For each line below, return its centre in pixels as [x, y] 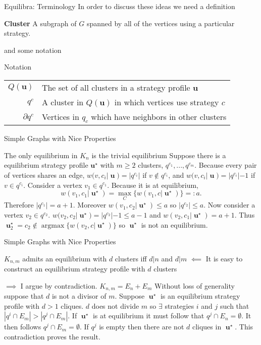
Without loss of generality [194, 285]
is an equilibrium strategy [200, 296]
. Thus [245, 214]
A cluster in [63, 102]
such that [235, 305]
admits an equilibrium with [65, 258]
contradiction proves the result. [52, 336]
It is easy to [224, 258]
